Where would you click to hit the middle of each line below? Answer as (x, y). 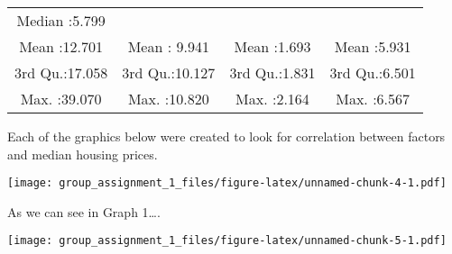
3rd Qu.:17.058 (61, 73)
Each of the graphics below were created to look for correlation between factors (226, 136)
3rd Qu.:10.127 (169, 73)
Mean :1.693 (272, 46)
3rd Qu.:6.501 (373, 73)
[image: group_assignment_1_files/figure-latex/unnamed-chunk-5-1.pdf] (227, 241)
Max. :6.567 (373, 99)
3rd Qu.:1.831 (272, 73)
